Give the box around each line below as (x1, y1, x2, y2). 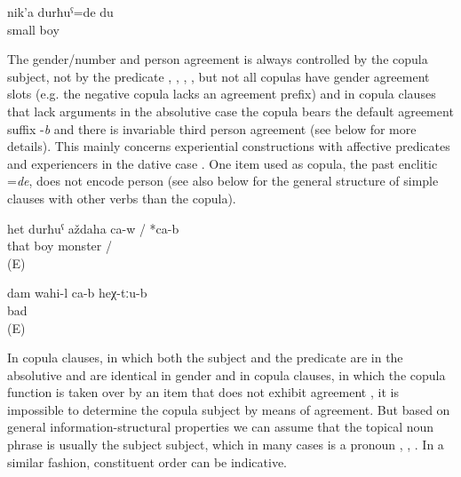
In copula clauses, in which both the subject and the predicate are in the (7, 348, 403, 367)
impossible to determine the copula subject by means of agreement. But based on (7, 400, 450, 418)
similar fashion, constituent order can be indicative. (7, 452, 287, 471)
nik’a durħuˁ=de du (7, 3, 114, 20)
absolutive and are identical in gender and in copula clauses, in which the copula (7, 365, 446, 384)
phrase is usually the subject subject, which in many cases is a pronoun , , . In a (7, 435, 444, 454)
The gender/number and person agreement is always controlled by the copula (7, 50, 428, 68)
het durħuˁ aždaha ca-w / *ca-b (7, 219, 179, 237)
